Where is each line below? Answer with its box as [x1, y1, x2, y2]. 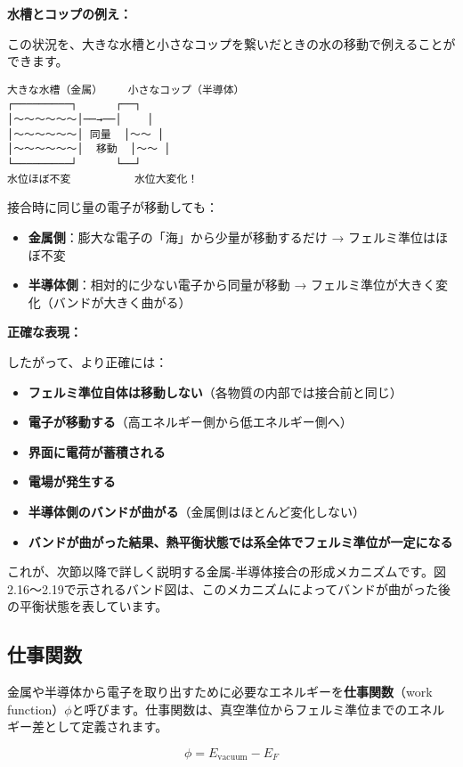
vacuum [217, 753, 248, 763]
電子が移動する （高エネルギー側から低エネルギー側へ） [28, 412, 353, 431]
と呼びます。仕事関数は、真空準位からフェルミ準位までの [71, 699, 408, 718]
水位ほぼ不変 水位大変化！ [7, 172, 199, 185]
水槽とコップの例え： [7, 4, 132, 22]
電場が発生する [28, 472, 116, 491]
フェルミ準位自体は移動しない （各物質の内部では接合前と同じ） [28, 382, 402, 401]
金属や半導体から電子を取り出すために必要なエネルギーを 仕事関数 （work [7, 682, 433, 701]
